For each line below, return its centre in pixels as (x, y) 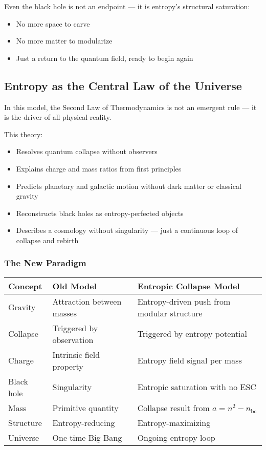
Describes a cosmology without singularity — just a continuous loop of (127, 230)
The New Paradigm (45, 263)
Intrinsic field (76, 354)
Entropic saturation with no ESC (197, 387)
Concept (25, 286)
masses (64, 313)
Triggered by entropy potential (192, 334)
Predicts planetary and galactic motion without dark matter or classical (129, 186)
